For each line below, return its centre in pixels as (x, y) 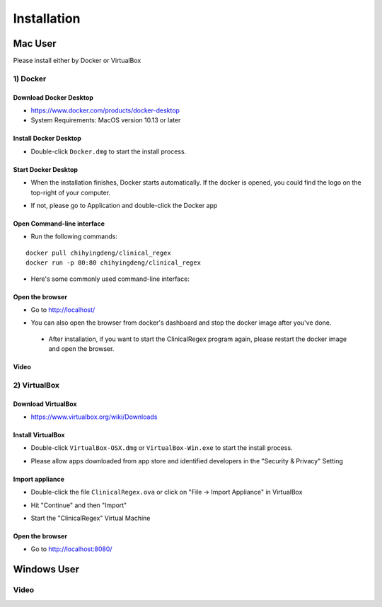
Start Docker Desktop (45, 169)
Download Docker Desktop (53, 97)
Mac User (35, 44)
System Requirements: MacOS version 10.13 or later (106, 120)
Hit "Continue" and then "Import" (79, 505)
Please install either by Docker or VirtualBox (77, 61)
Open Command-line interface (59, 224)
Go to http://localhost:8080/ (71, 549)
